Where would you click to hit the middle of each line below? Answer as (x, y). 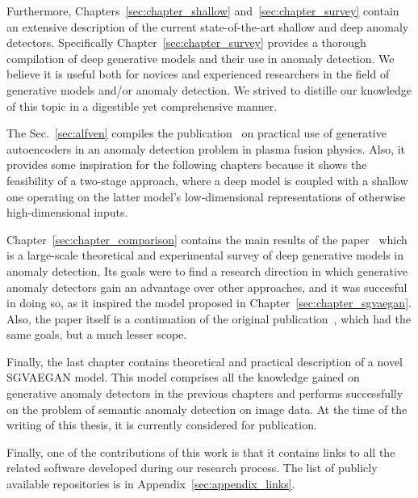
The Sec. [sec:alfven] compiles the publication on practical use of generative (196, 133)
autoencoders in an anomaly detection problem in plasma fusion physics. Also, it (206, 148)
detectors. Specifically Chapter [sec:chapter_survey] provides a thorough (186, 42)
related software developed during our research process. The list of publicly (192, 468)
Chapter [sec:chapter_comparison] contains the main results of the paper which (207, 239)
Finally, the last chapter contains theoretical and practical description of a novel (205, 361)
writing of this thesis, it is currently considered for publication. (162, 425)
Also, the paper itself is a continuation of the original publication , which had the (209, 318)
